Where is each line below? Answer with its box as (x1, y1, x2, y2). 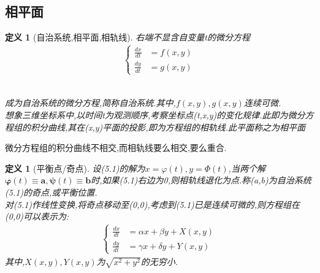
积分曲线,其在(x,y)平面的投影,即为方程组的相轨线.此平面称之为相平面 (30, 120, 305, 133)
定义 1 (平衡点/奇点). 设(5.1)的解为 (5, 161, 145, 174)
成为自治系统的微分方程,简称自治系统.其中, (5, 96, 176, 109)
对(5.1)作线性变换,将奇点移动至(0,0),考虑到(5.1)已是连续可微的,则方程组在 (5, 198, 300, 210)
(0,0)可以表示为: (5, 210, 69, 223)
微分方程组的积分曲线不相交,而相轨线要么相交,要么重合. (5, 141, 227, 154)
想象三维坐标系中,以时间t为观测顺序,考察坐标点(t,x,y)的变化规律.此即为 (5, 109, 288, 121)
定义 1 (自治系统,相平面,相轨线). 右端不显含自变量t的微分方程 (5, 31, 250, 44)
